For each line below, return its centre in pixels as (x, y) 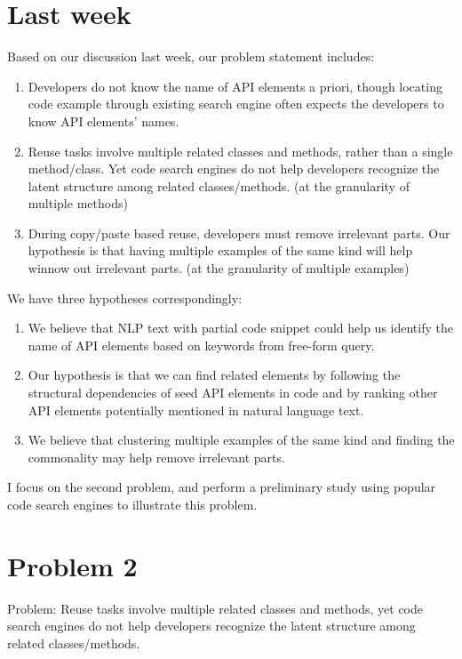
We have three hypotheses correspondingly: (125, 297)
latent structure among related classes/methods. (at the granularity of (219, 185)
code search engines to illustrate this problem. (132, 504)
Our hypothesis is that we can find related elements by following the (214, 375)
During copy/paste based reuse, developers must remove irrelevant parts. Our (239, 233)
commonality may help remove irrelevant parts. (156, 457)
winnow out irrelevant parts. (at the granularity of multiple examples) (219, 268)
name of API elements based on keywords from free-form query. (201, 345)
